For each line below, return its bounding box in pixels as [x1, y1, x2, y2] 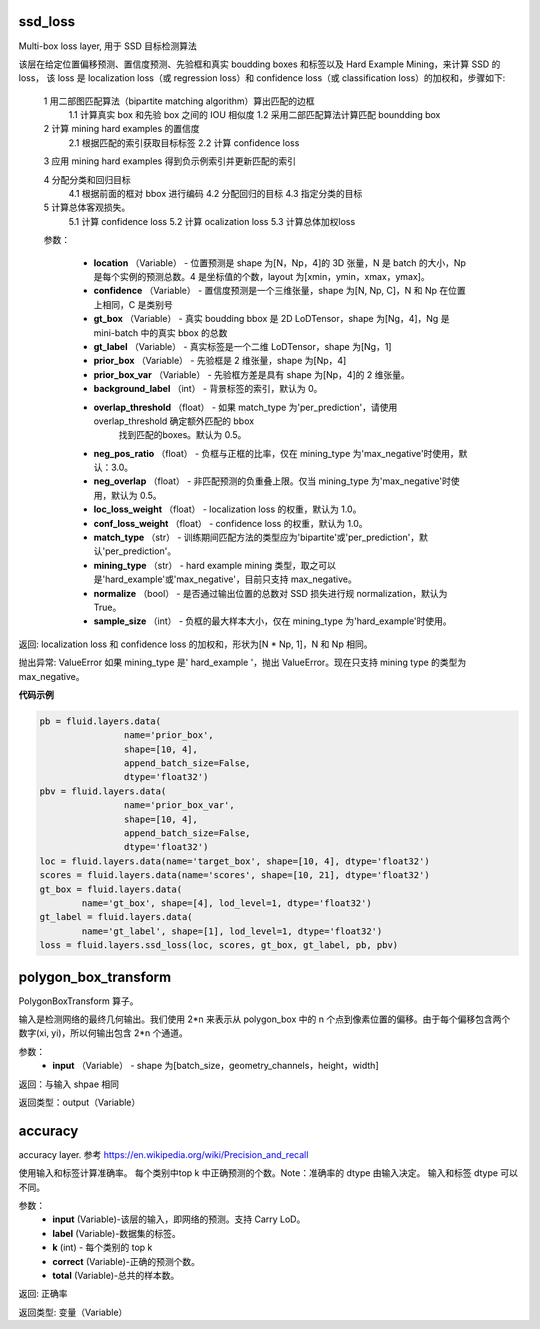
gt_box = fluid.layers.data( [39, 883, 183, 895]
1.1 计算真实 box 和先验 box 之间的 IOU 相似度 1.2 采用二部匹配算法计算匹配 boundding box [68, 109, 441, 121]
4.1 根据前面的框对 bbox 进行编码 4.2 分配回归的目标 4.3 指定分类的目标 [68, 188, 363, 200]
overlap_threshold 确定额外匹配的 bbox [93, 415, 255, 427]
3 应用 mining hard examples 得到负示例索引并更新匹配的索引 [43, 155, 297, 167]
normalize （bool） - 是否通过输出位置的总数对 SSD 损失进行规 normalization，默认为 [93, 587, 448, 599]
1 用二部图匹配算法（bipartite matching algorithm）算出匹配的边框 [43, 95, 315, 107]
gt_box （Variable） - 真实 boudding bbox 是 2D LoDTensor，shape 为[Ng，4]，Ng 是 [93, 313, 450, 325]
